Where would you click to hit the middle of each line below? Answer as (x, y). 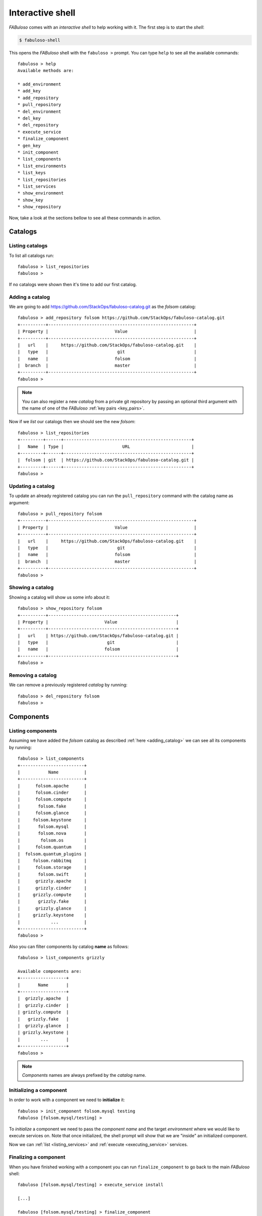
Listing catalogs (28, 246)
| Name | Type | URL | (106, 447)
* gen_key (29, 145)
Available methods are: (46, 71)
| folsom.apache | (52, 786)
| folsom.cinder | (52, 793)
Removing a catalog (33, 675)
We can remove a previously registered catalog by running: (68, 685)
